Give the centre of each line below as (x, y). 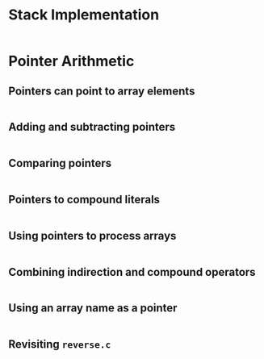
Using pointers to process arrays (92, 236)
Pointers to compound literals (84, 199)
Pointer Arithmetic (71, 61)
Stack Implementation (84, 15)
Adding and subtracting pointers (92, 127)
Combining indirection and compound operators (132, 272)
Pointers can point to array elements (102, 91)
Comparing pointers (60, 163)
